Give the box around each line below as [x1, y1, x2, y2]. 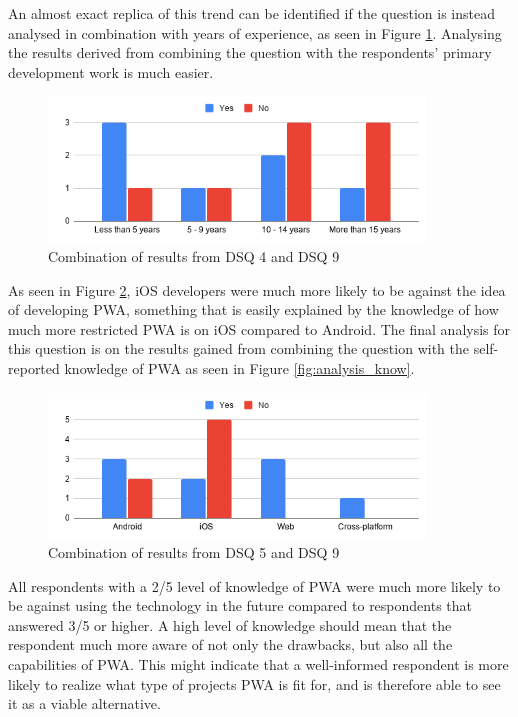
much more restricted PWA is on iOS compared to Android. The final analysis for [8, 318, 511, 339]
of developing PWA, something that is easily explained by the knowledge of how [8, 299, 499, 320]
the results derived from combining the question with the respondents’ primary [8, 42, 492, 63]
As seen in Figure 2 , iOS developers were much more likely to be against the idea [8, 279, 506, 300]
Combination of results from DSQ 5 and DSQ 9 [48, 542, 340, 563]
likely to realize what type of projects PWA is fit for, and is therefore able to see [8, 673, 501, 694]
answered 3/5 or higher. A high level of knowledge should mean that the [8, 614, 452, 635]
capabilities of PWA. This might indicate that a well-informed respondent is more [8, 654, 509, 675]
